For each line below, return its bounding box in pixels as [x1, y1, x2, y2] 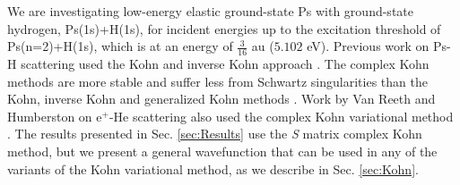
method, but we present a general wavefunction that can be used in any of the [7, 141, 438, 160]
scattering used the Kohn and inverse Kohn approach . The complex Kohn [21, 55, 430, 73]
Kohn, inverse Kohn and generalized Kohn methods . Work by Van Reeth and [7, 89, 436, 108]
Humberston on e [7, 106, 102, 125]
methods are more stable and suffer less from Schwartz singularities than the [7, 71, 428, 90]
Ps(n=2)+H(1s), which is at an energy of [7, 37, 233, 55]
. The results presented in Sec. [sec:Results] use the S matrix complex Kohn [7, 124, 422, 143]
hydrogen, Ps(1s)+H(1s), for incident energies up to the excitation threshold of [7, 19, 441, 38]
